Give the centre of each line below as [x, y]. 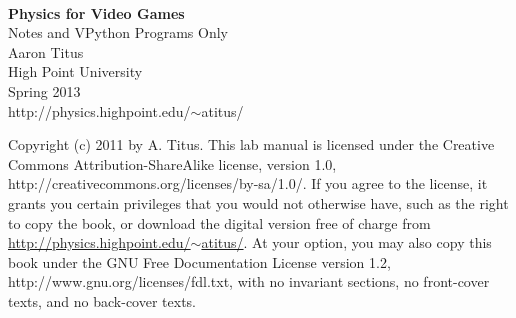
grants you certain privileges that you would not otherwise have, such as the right [258, 202]
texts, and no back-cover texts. [102, 300]
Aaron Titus [46, 51]
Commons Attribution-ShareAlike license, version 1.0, [172, 163]
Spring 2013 [44, 90]
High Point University [75, 71]
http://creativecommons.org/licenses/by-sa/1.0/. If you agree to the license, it [248, 183]
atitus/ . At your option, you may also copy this [346, 242]
